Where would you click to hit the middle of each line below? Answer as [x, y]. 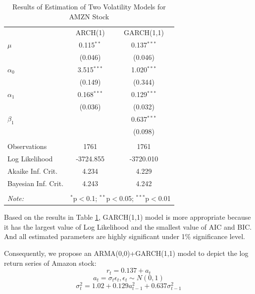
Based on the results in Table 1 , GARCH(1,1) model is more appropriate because [127, 217]
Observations [27, 146]
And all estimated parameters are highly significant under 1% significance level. [125, 236]
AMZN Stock [89, 16]
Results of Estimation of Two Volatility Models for [89, 6]
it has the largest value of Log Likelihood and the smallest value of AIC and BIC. [128, 226]
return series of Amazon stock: [50, 263]
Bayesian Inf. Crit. [36, 183]
